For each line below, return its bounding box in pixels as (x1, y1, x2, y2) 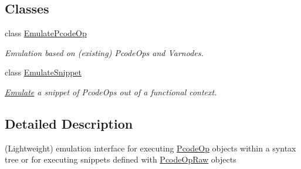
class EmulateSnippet (5, 66, 82, 78)
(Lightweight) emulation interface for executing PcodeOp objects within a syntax (5, 142, 296, 154)
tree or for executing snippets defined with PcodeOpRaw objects (5, 153, 236, 165)
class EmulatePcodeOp (5, 27, 87, 39)
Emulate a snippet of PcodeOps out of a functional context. (5, 85, 217, 98)
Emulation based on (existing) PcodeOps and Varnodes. (5, 46, 204, 58)
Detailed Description (5, 114, 133, 132)
